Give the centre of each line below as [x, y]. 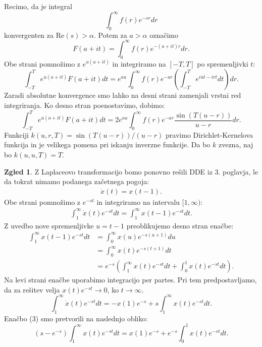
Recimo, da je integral [38, 6]
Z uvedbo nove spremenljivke [49, 225]
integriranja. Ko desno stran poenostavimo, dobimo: [85, 105]
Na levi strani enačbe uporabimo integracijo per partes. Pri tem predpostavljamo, [130, 280]
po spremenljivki [223, 63]
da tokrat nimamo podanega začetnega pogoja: [77, 181]
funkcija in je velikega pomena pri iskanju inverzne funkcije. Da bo [107, 144]
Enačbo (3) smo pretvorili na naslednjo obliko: [76, 318]
